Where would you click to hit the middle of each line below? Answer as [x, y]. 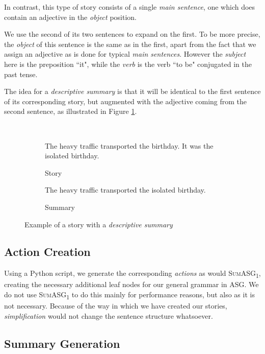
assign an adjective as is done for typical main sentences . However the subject [125, 54]
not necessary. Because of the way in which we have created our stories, [116, 306]
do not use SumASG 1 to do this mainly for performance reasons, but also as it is [129, 295]
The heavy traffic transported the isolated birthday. [125, 190]
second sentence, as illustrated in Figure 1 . [71, 111]
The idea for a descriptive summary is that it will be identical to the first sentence [132, 91]
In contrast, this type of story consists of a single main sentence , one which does [130, 7]
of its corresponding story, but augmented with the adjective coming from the [126, 101]
